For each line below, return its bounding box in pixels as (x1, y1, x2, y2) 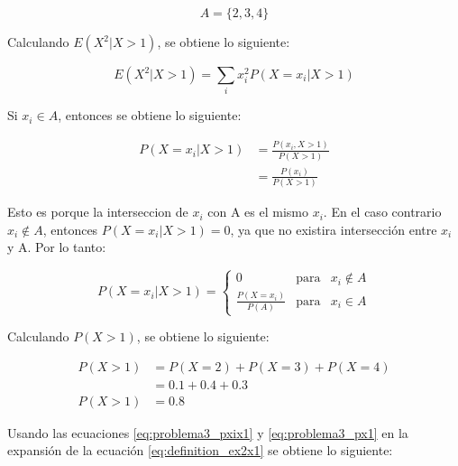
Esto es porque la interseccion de (7, 202, 188, 221)
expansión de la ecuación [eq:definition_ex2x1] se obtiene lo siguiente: (7, 441, 393, 460)
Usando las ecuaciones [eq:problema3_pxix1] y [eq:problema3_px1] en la (7, 423, 408, 442)
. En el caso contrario (323, 202, 442, 221)
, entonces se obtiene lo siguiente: (58, 106, 242, 125)
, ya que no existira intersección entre (230, 219, 437, 238)
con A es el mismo (207, 202, 308, 221)
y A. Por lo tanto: (7, 238, 106, 256)
